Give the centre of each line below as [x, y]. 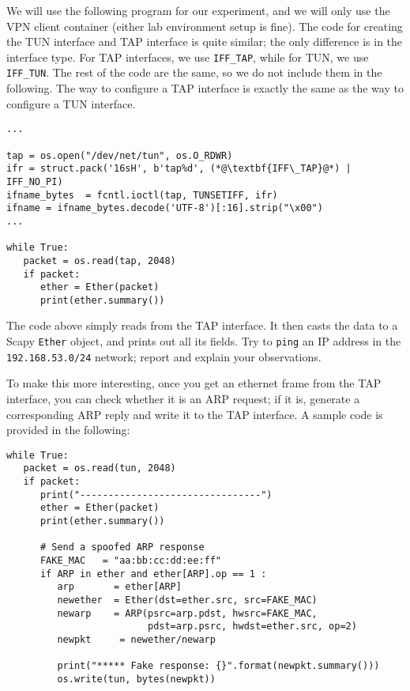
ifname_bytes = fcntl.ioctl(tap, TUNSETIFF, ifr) [142, 195]
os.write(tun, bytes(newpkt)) [136, 679]
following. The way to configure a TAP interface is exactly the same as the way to [205, 88]
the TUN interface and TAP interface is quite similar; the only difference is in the [205, 42]
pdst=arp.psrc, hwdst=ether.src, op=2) [252, 627]
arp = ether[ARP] [119, 587]
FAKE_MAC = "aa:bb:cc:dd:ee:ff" [131, 561]
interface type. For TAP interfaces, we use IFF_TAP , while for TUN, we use [188, 57]
